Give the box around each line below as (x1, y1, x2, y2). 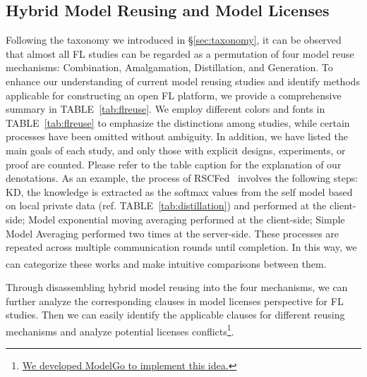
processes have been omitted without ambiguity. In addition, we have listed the (6, 129, 348, 144)
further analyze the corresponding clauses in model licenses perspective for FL (6, 293, 344, 308)
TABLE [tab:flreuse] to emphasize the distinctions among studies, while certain (6, 115, 350, 130)
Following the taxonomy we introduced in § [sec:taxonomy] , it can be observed (6, 32, 342, 47)
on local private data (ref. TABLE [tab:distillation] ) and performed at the (6, 198, 327, 213)
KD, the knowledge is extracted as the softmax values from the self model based (6, 184, 353, 199)
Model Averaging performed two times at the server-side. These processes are (6, 225, 339, 240)
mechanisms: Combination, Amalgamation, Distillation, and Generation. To (6, 60, 333, 75)
